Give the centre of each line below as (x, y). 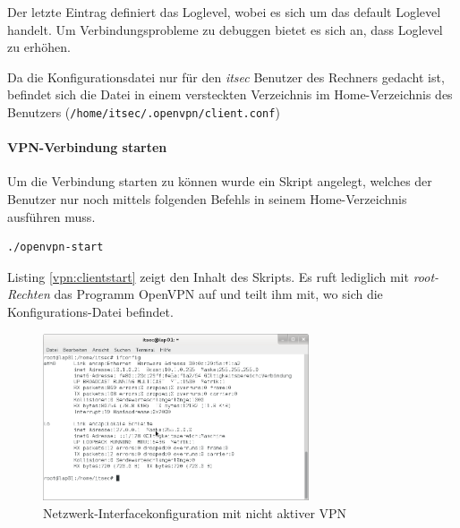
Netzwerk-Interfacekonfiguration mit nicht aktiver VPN (195, 512)
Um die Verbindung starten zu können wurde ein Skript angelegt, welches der (220, 181)
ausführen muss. (51, 216)
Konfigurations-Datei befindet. (90, 311)
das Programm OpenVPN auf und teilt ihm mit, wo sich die (218, 294)
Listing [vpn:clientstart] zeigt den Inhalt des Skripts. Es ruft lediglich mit (208, 276)
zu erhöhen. (39, 47)
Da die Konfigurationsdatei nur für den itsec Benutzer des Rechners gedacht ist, (226, 77)
